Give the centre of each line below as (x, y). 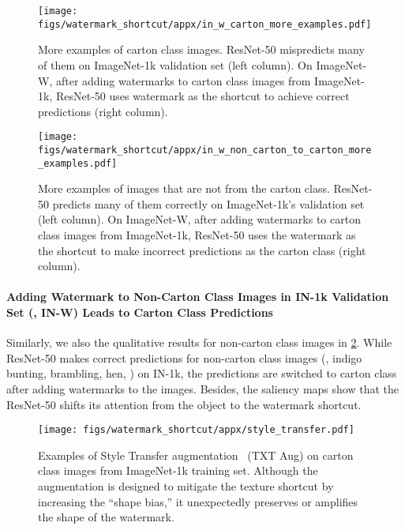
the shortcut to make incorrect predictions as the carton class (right (202, 250)
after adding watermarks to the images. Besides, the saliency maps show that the (203, 388)
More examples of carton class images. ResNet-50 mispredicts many (201, 49)
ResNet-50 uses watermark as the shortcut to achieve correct (202, 96)
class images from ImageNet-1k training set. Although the (178, 470)
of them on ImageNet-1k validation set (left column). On (175, 64)
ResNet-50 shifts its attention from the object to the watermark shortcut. (184, 404)
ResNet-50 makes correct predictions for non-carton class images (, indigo (184, 357)
